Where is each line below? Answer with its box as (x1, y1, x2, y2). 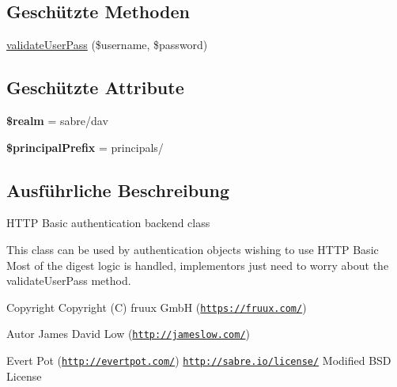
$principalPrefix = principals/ (6, 138, 164, 155)
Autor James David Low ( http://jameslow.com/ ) (6, 325, 250, 342)
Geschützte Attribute (6, 75, 184, 100)
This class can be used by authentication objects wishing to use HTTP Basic (6, 241, 379, 257)
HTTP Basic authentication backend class (6, 214, 210, 231)
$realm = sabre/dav (6, 112, 108, 128)
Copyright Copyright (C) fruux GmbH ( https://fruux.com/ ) (6, 298, 307, 315)
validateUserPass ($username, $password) (6, 36, 208, 53)
